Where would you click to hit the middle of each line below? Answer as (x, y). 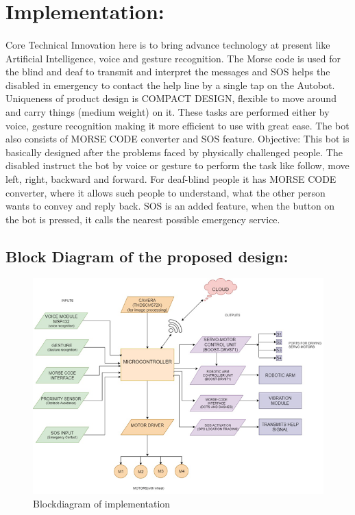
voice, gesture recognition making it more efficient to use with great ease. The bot (177, 125)
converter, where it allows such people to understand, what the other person (166, 192)
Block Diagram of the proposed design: (147, 256)
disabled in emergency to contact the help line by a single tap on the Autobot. (170, 85)
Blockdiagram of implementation (102, 503)
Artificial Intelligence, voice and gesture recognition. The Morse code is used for (173, 58)
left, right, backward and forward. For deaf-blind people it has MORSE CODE (171, 178)
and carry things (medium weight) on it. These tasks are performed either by (168, 111)
